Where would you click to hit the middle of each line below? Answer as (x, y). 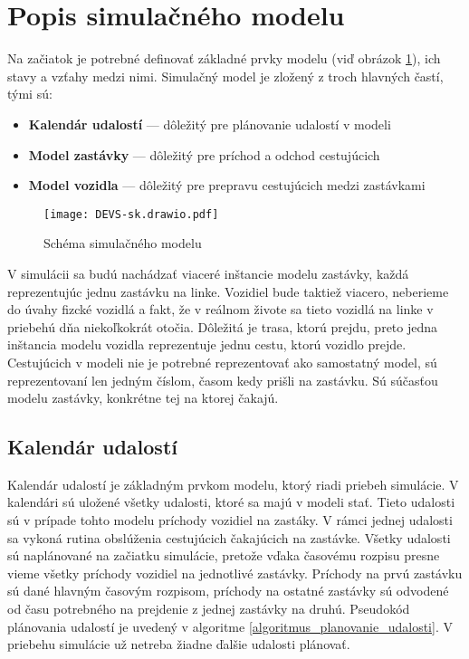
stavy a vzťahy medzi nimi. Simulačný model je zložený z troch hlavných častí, (225, 76)
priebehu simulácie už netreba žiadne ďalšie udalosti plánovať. (179, 644)
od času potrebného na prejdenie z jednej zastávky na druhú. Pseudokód (209, 609)
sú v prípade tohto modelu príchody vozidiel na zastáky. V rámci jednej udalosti (230, 520)
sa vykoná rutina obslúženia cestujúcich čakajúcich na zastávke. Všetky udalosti (229, 537)
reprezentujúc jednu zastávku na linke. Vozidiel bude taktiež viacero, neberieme (228, 291)
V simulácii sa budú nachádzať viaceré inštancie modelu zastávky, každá (208, 273)
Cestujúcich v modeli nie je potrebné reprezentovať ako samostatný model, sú (222, 362)
